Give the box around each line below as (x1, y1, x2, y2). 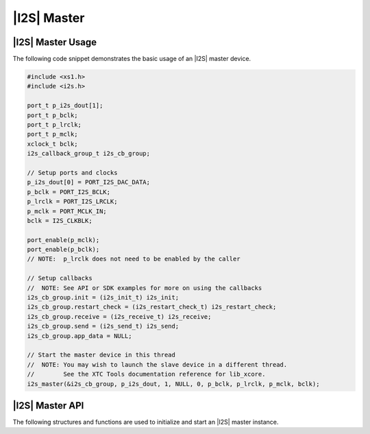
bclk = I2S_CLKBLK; (27, 217, 92, 224)
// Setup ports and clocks (27, 169, 118, 176)
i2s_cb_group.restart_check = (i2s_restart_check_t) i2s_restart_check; (27, 303, 277, 311)
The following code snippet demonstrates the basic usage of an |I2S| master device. (12, 55, 251, 63)
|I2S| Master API (12, 400, 84, 411)
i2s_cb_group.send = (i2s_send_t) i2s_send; (27, 322, 180, 330)
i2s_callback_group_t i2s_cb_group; (27, 149, 151, 158)
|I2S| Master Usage (12, 36, 97, 48)
